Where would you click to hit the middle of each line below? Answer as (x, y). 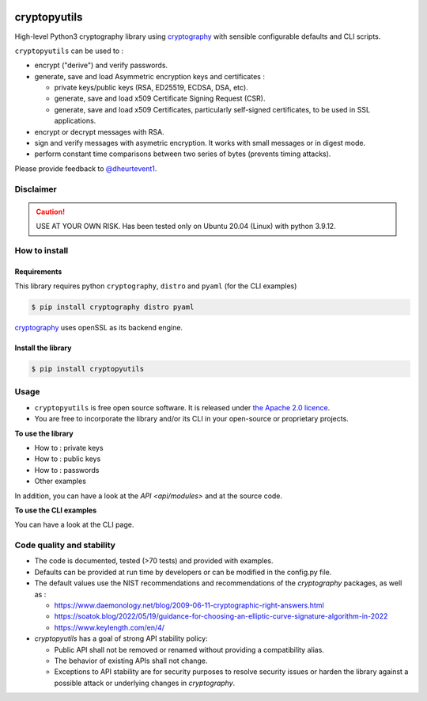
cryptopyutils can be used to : (69, 51)
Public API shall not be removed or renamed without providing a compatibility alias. (189, 650)
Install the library (43, 348)
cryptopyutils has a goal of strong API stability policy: (121, 638)
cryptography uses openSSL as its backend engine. (99, 328)
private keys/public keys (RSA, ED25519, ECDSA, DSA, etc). (151, 88)
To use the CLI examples (56, 510)
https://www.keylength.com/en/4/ (110, 627)
